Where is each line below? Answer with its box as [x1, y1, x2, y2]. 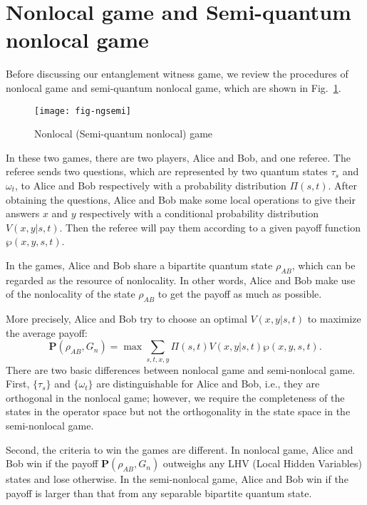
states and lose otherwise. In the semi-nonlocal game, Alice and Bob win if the [6, 472, 348, 486]
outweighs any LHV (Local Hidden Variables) [162, 456, 362, 471]
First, [6, 376, 30, 391]
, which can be [291, 257, 356, 272]
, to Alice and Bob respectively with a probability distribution [15, 177, 286, 192]
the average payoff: [6, 325, 88, 340]
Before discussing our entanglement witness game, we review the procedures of [6, 66, 348, 81]
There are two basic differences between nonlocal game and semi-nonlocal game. [6, 362, 356, 377]
